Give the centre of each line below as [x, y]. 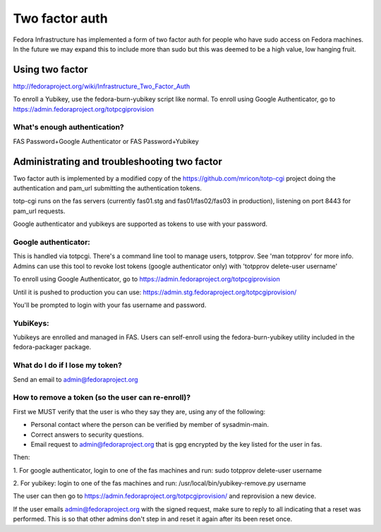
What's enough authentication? [68, 127]
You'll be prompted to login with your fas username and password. [110, 305]
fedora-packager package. [52, 347]
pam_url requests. [39, 211]
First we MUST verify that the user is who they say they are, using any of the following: [139, 411]
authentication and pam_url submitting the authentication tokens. [108, 188]
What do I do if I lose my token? [68, 365]
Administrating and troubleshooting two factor [117, 161]
